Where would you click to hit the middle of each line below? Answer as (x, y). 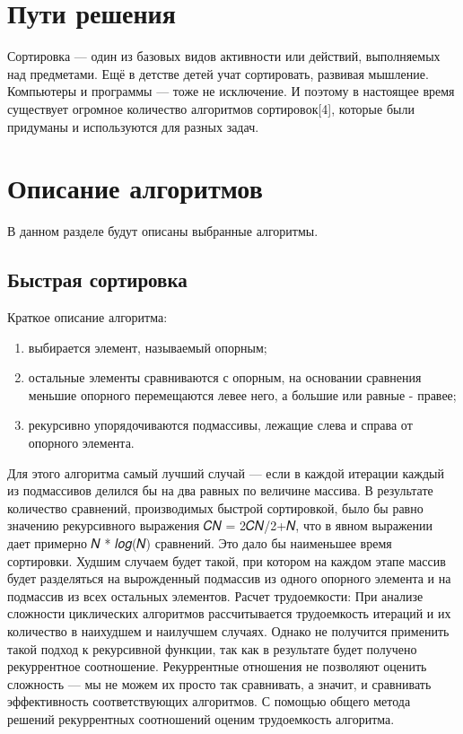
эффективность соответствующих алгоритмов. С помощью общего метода (209, 701)
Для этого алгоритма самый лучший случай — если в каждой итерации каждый (226, 472)
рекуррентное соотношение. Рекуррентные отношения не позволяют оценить (217, 666)
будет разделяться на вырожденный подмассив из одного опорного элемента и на (229, 578)
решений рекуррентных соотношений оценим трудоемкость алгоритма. (201, 718)
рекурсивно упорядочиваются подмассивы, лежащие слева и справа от (220, 425)
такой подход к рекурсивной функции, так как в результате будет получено (212, 648)
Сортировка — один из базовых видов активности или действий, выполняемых (224, 56)
